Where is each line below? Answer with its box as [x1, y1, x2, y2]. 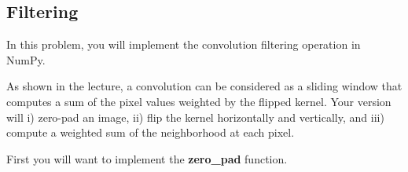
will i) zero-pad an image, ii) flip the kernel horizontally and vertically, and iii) [6, 108, 384, 125]
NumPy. [6, 51, 46, 68]
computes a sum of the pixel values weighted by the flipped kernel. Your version [6, 93, 391, 109]
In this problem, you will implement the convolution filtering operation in [6, 36, 361, 53]
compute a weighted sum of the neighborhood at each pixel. [6, 124, 295, 141]
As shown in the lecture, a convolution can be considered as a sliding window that [6, 78, 402, 94]
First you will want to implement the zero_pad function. [6, 150, 288, 167]
